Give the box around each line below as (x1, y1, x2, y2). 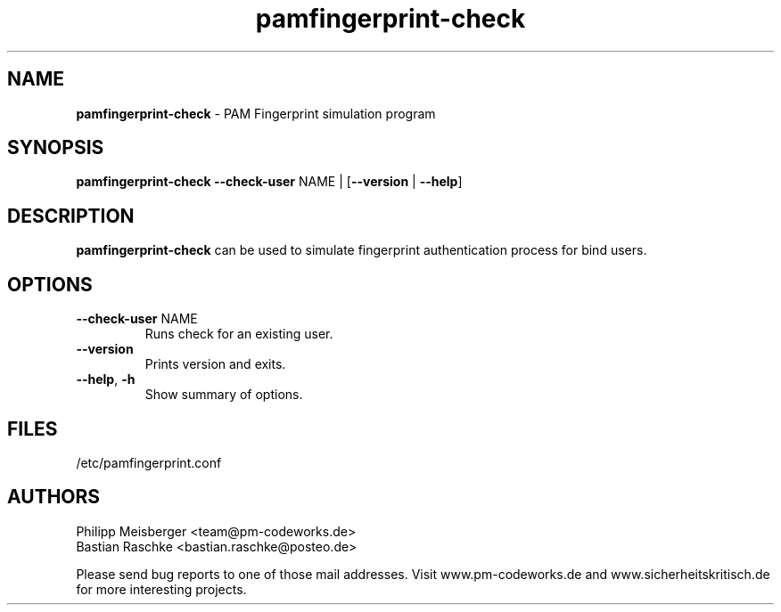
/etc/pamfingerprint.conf (76, 454, 222, 470)
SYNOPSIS (7, 136, 104, 159)
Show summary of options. (144, 387, 303, 403)
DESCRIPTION (7, 204, 135, 227)
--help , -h (76, 371, 136, 388)
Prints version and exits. (144, 356, 286, 372)
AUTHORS (7, 486, 101, 509)
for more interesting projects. (76, 581, 247, 597)
